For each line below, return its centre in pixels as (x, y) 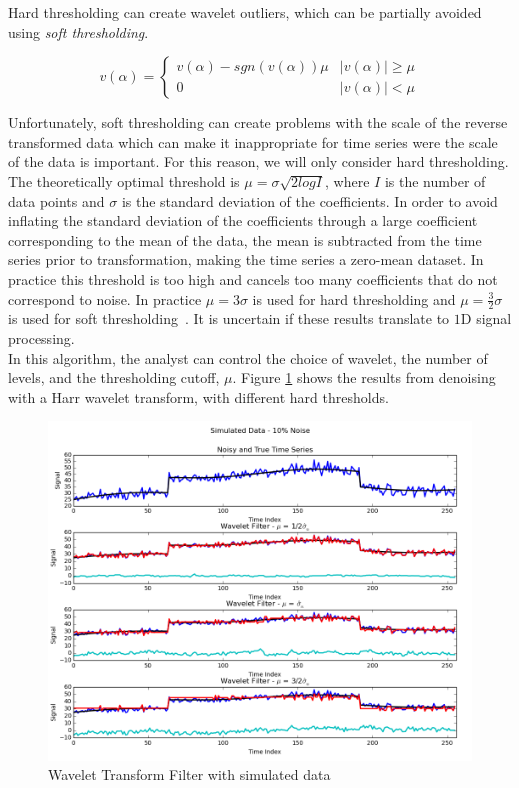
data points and (56, 200)
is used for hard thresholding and (354, 298)
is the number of (435, 180)
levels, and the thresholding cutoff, (114, 377)
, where (347, 180)
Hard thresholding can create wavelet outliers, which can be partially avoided (245, 12)
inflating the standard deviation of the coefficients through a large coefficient (243, 220)
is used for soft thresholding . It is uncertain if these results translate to (229, 318)
